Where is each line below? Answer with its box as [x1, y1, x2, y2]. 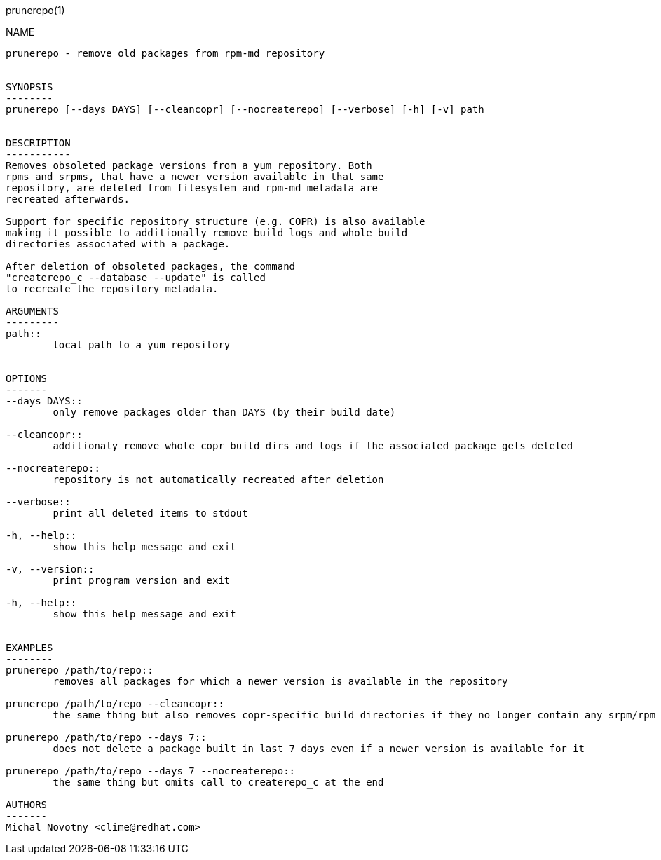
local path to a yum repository [53, 339, 231, 350]
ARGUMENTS [6, 306, 59, 317]
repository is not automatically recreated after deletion [53, 474, 384, 485]
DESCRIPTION [6, 137, 71, 149]
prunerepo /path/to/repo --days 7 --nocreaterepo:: [6, 765, 296, 777]
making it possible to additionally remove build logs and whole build [6, 227, 408, 238]
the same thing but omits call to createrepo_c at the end [53, 777, 384, 788]
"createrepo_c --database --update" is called [6, 272, 266, 283]
